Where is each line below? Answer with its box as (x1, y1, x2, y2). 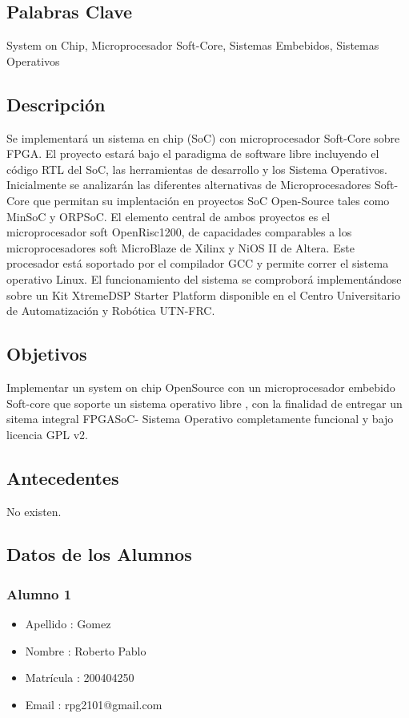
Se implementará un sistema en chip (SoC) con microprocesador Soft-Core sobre (6, 129, 400, 146)
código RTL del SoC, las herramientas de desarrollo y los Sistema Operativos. (6, 160, 387, 177)
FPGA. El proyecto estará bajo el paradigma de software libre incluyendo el (6, 145, 379, 162)
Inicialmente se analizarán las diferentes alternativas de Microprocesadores (6, 176, 371, 193)
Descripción (6, 91, 106, 116)
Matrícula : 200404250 (25, 669, 134, 686)
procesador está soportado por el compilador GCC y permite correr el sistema (6, 255, 389, 272)
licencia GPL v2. (6, 426, 88, 442)
